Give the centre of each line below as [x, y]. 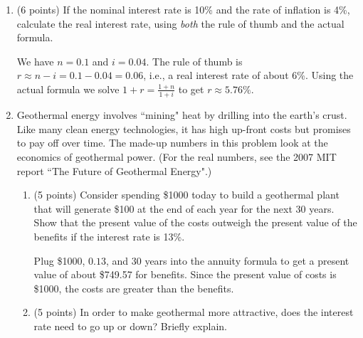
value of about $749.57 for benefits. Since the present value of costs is [185, 274]
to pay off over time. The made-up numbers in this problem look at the [172, 143]
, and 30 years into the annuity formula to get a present [227, 260]
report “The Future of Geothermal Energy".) [114, 170]
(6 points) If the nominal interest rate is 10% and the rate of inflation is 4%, [183, 9]
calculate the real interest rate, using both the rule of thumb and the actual [180, 23]
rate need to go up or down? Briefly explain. [130, 326]
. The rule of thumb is [194, 61]
